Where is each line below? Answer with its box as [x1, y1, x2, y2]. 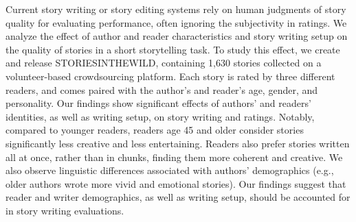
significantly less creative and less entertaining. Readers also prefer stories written [5, 136, 350, 150]
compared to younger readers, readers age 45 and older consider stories [5, 123, 304, 137]
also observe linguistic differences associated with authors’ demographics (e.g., [5, 163, 334, 177]
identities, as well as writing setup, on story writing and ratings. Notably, [5, 109, 315, 123]
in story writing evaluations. [5, 203, 124, 217]
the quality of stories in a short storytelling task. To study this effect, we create [5, 42, 340, 56]
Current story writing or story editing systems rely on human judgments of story [5, 2, 346, 16]
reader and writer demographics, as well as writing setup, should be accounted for [5, 190, 351, 204]
